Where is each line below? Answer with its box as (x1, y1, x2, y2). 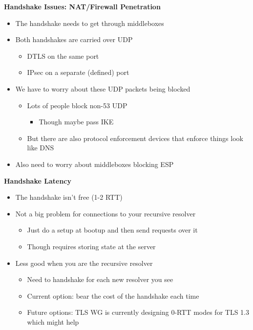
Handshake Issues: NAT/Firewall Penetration (4, 1, 161, 11)
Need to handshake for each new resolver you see (27, 274, 173, 284)
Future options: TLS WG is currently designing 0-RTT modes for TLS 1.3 (27, 307, 250, 317)
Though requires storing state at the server (27, 241, 156, 251)
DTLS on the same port (27, 50, 99, 61)
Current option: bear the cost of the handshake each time (27, 290, 199, 301)
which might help (27, 316, 79, 327)
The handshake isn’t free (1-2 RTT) (15, 192, 123, 202)
